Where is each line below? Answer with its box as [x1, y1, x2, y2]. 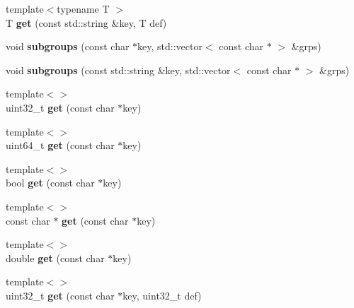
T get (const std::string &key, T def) [6, 15, 167, 30]
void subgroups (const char [6, 39, 130, 54]
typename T [57, 1, 110, 16]
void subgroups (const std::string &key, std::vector [6, 62, 231, 77]
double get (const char [6, 250, 105, 265]
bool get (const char [6, 175, 95, 190]
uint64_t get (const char [6, 138, 115, 153]
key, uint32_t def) [122, 288, 202, 302]
